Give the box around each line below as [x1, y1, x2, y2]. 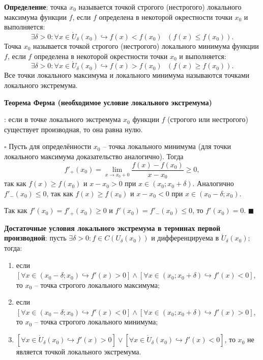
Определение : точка [4, 2, 67, 12]
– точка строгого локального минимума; [34, 316, 158, 327]
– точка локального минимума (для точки [103, 141, 231, 152]
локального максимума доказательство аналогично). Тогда [4, 151, 184, 161]
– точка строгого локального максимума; [34, 279, 160, 290]
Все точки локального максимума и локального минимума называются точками [4, 70, 250, 80]
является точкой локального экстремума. [16, 346, 141, 357]
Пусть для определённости [9, 141, 92, 152]
